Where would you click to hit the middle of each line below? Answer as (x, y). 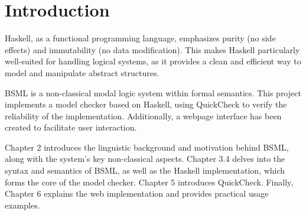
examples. (22, 205)
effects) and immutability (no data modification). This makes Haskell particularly (152, 49)
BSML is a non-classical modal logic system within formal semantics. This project (153, 92)
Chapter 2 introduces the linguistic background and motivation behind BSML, (147, 147)
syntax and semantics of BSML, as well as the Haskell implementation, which (145, 170)
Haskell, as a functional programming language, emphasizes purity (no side (140, 38)
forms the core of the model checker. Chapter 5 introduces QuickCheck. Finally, (149, 182)
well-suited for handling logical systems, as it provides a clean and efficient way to (153, 61)
